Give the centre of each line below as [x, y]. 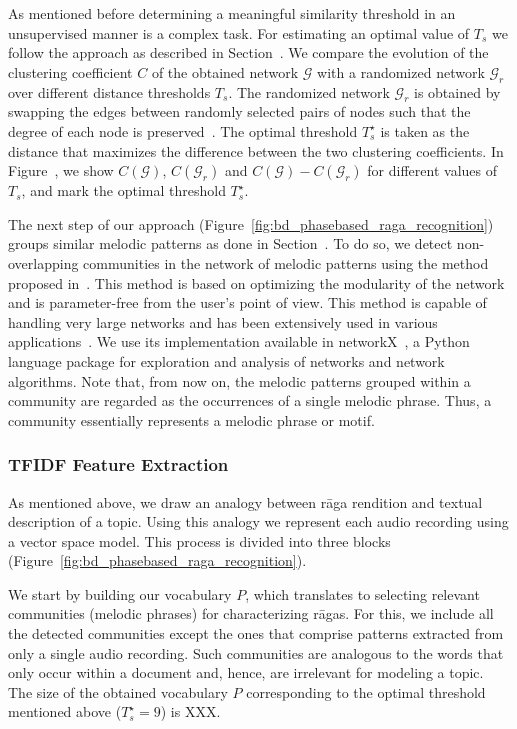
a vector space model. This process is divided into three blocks [199, 540]
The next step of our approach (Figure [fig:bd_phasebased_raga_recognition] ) [251, 223]
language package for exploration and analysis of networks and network [226, 360]
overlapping [43, 262]
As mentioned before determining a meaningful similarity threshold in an [232, 13]
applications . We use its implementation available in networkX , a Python [239, 341]
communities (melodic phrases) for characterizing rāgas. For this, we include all [251, 613]
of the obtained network [225, 71]
